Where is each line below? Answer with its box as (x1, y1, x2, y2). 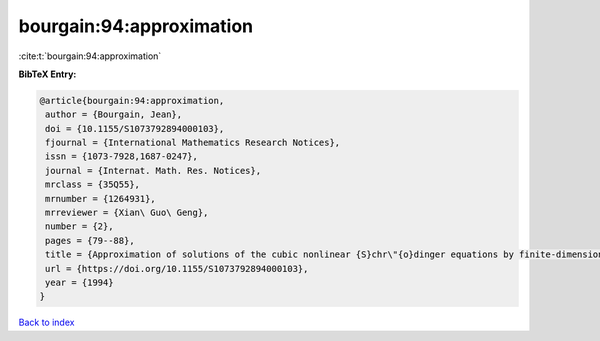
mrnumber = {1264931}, (45, 193, 157, 204)
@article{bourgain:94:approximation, (39, 95, 225, 106)
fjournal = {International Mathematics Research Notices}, (45, 137, 341, 149)
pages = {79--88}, (45, 235, 135, 246)
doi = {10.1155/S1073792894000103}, (45, 123, 225, 134)
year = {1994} (45, 277, 114, 288)
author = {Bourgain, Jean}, (45, 109, 183, 120)
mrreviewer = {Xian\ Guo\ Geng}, (45, 207, 209, 219)
